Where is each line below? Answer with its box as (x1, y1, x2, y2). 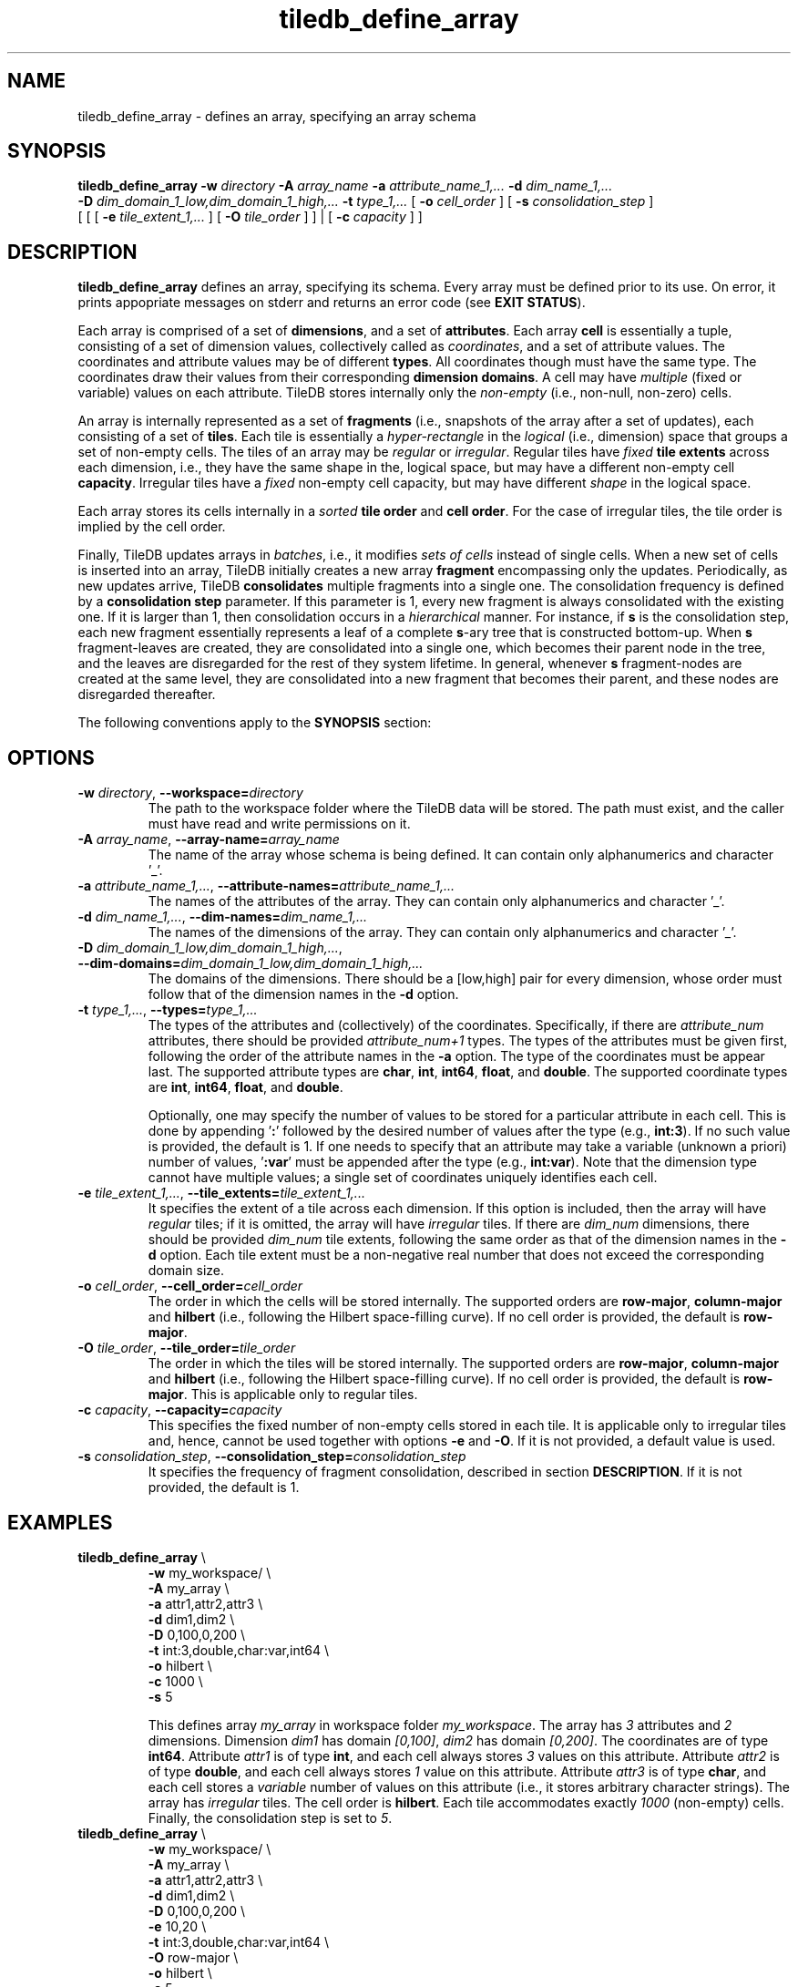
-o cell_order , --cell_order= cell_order (77, 1278, 303, 1294)
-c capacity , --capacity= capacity (77, 1402, 282, 1418)
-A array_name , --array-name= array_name (77, 831, 340, 848)
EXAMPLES (7, 1510, 113, 1534)
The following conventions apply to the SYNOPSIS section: (77, 715, 432, 731)
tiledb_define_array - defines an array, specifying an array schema (77, 108, 476, 124)
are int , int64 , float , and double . (148, 1079, 343, 1096)
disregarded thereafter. (77, 686, 216, 703)
